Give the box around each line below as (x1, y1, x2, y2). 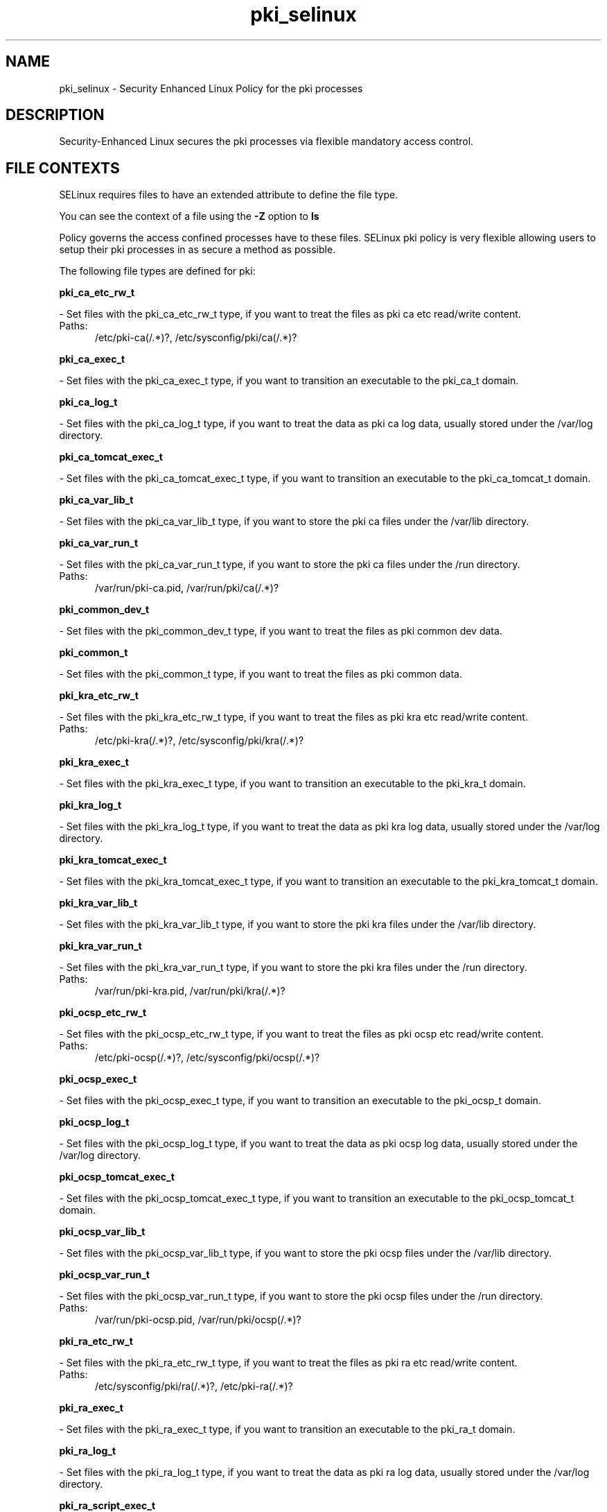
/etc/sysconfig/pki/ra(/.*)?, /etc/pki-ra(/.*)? (95, 1380, 293, 1393)
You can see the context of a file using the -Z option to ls (59, 210, 319, 223)
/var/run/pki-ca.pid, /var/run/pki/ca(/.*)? (95, 582, 279, 594)
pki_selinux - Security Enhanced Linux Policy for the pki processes (59, 82, 363, 94)
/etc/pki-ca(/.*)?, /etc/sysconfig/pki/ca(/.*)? (95, 332, 297, 344)
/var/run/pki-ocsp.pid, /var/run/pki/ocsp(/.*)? (95, 1314, 301, 1326)
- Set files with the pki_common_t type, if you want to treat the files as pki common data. (59, 668, 463, 680)
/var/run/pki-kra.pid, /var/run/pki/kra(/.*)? (95, 985, 285, 997)
